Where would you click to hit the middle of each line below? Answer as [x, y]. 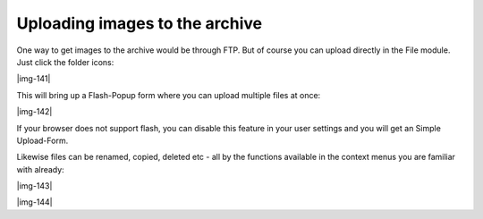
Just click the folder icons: [65, 62]
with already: [40, 169]
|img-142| [34, 112]
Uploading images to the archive [140, 23]
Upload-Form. [42, 140]
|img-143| [34, 186]
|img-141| [34, 79]
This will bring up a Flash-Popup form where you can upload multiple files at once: [169, 95]
